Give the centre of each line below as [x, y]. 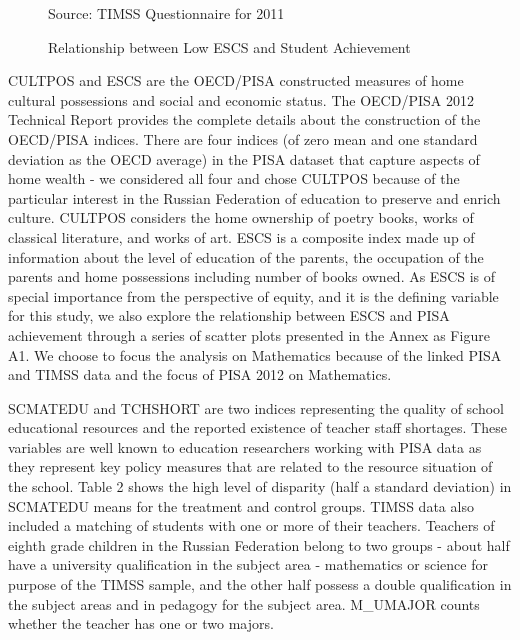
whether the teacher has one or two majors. [141, 623]
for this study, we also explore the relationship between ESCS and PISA [229, 315]
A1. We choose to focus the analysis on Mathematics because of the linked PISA [255, 354]
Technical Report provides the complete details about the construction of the [244, 119]
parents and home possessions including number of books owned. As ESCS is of [252, 276]
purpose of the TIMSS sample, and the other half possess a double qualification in [260, 584]
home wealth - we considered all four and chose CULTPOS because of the [234, 178]
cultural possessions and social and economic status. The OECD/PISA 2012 [241, 99]
